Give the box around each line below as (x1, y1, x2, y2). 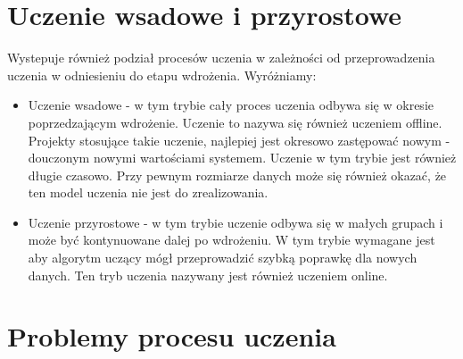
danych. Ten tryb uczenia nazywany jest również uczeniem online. (28, 265, 388, 284)
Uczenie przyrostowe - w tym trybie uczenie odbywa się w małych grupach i (28, 213, 443, 231)
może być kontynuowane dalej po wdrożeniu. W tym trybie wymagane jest (28, 230, 435, 249)
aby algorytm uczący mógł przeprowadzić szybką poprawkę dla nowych (28, 248, 418, 267)
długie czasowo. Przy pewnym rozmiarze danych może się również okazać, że (28, 165, 447, 184)
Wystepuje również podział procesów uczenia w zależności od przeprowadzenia (7, 48, 435, 67)
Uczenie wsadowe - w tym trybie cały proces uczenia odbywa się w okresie (28, 96, 434, 114)
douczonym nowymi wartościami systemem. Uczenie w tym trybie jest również (28, 148, 457, 167)
